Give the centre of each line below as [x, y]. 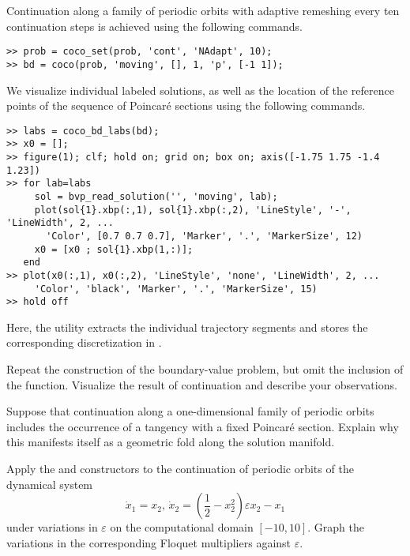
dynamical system [50, 484]
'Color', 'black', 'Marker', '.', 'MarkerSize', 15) [176, 289]
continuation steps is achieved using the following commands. [154, 26]
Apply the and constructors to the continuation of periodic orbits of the [180, 469]
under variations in [52, 527]
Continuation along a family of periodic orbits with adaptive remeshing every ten [203, 10]
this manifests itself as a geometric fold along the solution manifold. [171, 442]
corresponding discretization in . [84, 342]
